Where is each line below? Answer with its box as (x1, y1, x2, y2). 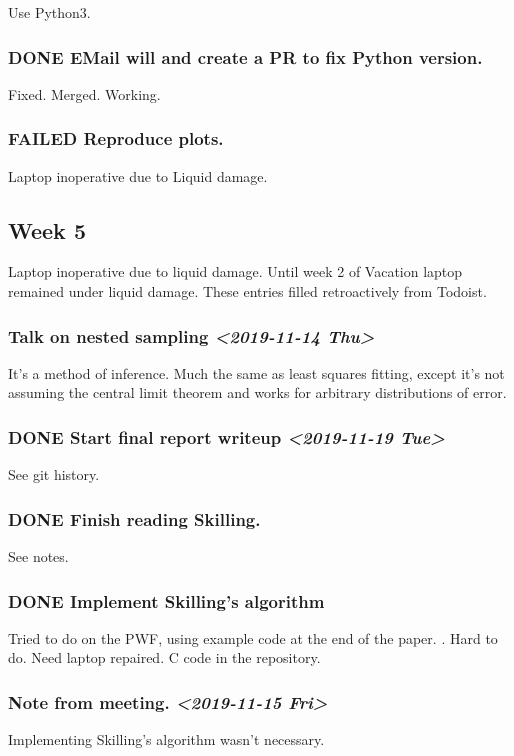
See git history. (8, 464, 100, 485)
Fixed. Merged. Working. (8, 83, 161, 104)
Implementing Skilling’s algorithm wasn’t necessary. (8, 729, 325, 750)
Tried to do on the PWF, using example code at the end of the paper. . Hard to (8, 627, 498, 648)
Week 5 (8, 214, 86, 245)
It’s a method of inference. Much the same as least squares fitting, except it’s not (8, 362, 505, 383)
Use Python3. (8, 2, 91, 22)
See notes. (8, 546, 69, 567)
